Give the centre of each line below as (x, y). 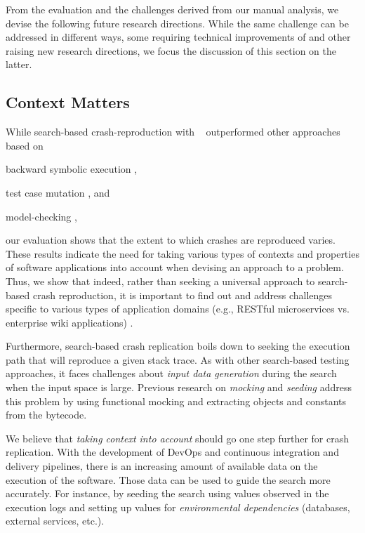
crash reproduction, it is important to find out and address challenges (182, 295)
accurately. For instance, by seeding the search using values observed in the (167, 493)
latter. (19, 64)
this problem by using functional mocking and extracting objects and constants (176, 401)
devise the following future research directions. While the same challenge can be (177, 23)
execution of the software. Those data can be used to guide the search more (168, 479)
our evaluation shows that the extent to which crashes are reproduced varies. (171, 240)
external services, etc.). (55, 521)
